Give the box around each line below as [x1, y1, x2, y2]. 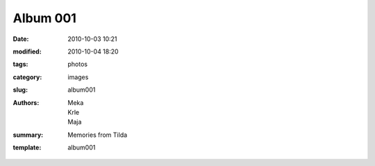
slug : [12, 85, 28, 94]
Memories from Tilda [67, 131, 128, 139]
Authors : [12, 98, 40, 107]
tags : [12, 60, 28, 69]
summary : [12, 131, 44, 139]
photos [67, 60, 88, 69]
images [67, 73, 89, 81]
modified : [12, 47, 42, 56]
